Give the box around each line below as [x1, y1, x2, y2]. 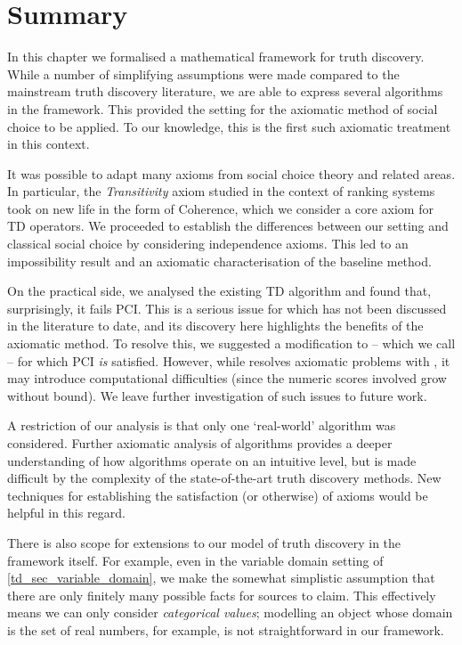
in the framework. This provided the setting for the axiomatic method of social [7, 99, 438, 118]
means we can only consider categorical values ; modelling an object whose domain [7, 603, 453, 622]
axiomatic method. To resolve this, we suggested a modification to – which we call [7, 334, 456, 353]
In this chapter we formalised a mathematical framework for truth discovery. [7, 47, 425, 66]
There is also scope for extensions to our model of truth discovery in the [7, 533, 401, 551]
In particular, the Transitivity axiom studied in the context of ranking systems [7, 182, 435, 200]
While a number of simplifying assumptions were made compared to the [7, 64, 400, 83]
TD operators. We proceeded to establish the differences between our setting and [7, 216, 449, 235]
